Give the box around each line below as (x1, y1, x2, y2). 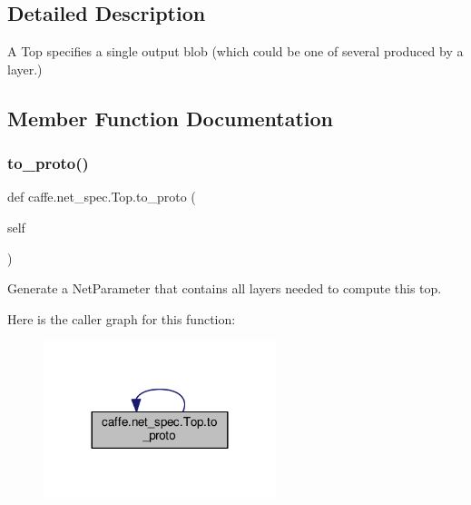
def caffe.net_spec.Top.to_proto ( (7, 187, 196, 206)
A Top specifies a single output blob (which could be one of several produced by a (7, 42, 464, 61)
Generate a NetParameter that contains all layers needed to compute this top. (7, 279, 442, 298)
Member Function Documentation (7, 104, 334, 132)
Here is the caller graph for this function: (7, 309, 236, 328)
